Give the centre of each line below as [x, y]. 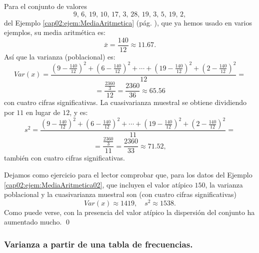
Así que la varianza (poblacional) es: [60, 56]
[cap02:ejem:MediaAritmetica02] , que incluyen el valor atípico [98, 184]
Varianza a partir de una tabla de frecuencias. [98, 244]
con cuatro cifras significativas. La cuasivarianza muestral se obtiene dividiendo [125, 102]
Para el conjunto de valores [46, 6]
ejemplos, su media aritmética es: [55, 32]
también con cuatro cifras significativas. [64, 158]
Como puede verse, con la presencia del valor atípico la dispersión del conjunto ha [129, 212]
